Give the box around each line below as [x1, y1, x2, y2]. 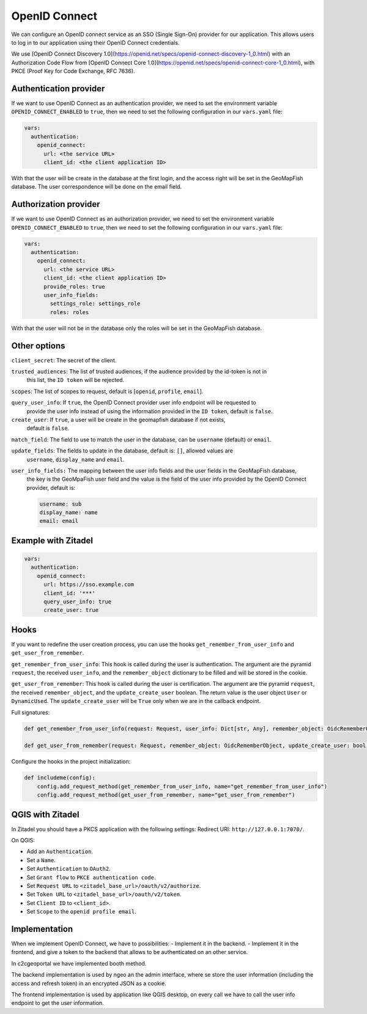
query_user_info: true [43, 598, 112, 606]
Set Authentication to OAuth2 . [26, 865, 111, 873]
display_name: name [39, 509, 98, 516]
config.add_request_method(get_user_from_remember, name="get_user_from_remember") [37, 792, 295, 798]
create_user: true [43, 607, 99, 614]
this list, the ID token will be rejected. [26, 377, 125, 384]
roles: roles [50, 309, 89, 315]
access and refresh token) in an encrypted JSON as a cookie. [11, 980, 166, 987]
